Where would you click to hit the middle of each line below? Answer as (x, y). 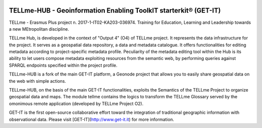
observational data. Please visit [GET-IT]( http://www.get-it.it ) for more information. (91, 119)
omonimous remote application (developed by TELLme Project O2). (76, 103)
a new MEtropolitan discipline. (39, 29)
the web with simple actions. (38, 81)
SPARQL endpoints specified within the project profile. (63, 65)
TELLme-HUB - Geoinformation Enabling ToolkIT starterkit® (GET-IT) (115, 10)
